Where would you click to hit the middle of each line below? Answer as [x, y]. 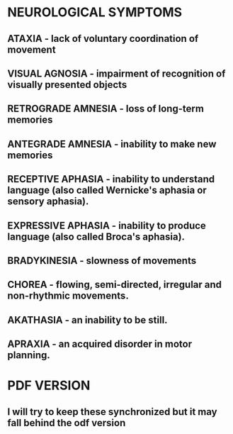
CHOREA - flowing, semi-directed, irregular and [114, 285]
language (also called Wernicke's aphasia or [107, 190]
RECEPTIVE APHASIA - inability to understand [111, 179]
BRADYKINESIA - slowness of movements [102, 261]
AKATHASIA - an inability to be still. [87, 320]
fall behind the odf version [67, 423]
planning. [29, 355]
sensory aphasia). [48, 202]
